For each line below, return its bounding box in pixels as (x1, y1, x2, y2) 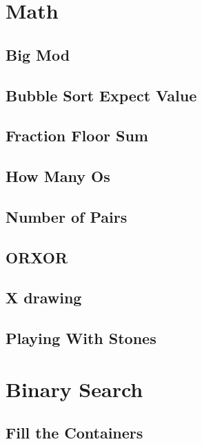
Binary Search (6, 374, 143, 403)
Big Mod (6, 43, 70, 65)
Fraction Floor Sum (6, 125, 148, 146)
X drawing (6, 287, 82, 308)
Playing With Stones (6, 327, 156, 349)
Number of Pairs (6, 205, 128, 227)
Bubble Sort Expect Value (6, 84, 197, 105)
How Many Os (6, 165, 110, 187)
